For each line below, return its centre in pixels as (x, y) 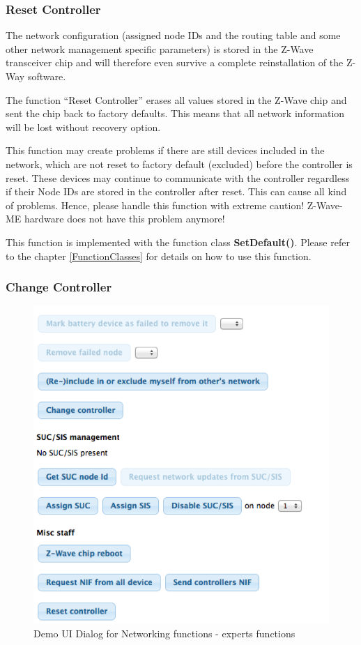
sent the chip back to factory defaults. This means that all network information (175, 113)
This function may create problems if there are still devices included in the (165, 150)
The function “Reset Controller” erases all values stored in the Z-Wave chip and (176, 99)
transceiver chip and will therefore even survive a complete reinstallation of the (175, 62)
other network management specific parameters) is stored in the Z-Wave (160, 48)
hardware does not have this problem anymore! (125, 219)
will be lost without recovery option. (83, 127)
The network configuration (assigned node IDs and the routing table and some (173, 35)
